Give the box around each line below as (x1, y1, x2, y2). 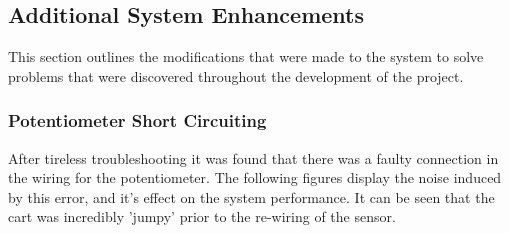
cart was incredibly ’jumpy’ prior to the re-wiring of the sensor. (8, 206, 396, 227)
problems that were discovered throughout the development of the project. (8, 65, 464, 86)
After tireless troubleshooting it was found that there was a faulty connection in (8, 147, 499, 168)
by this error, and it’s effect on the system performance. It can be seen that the (8, 186, 495, 207)
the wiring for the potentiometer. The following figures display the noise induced (8, 167, 502, 188)
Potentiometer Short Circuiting (8, 108, 267, 133)
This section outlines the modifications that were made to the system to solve (8, 46, 484, 67)
